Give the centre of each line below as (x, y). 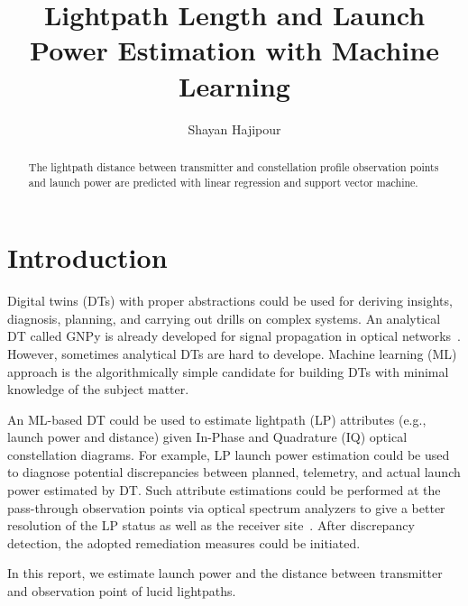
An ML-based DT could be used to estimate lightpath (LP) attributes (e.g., (217, 419)
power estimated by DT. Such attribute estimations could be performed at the (224, 490)
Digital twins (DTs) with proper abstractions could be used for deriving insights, (230, 301)
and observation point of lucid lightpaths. (122, 591)
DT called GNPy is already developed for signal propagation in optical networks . (234, 336)
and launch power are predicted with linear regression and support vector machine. (223, 182)
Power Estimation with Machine (234, 50)
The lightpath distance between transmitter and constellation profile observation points (234, 166)
